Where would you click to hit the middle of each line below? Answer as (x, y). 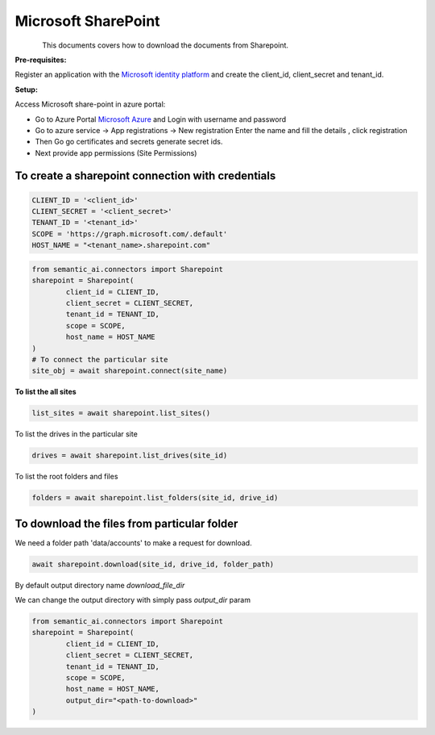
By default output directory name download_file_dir (100, 585)
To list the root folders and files (66, 477)
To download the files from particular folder (126, 523)
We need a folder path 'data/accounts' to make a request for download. (134, 543)
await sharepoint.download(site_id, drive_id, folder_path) (153, 564)
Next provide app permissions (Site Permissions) (116, 152)
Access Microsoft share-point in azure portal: (90, 104)
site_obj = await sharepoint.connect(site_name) (130, 371)
